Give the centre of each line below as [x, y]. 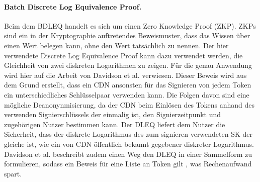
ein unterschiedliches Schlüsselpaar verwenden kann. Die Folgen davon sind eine [127, 94]
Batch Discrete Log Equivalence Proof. [73, 6]
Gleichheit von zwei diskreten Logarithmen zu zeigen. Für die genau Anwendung [128, 65]
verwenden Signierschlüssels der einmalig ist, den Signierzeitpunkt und [113, 114]
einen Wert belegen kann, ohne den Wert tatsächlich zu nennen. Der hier [116, 45]
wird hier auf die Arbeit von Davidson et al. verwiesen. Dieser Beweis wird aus [125, 75]
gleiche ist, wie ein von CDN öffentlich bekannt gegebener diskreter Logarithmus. [129, 144]
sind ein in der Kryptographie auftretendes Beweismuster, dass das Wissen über [127, 35]
